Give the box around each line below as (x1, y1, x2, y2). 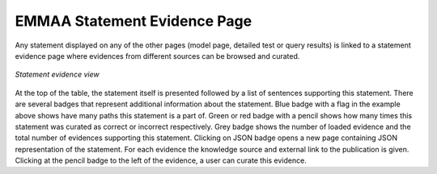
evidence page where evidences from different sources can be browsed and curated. (15, 51, 300, 60)
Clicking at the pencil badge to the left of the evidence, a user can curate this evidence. (15, 155, 307, 165)
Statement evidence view (15, 69, 100, 80)
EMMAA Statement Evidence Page (15, 12, 252, 30)
